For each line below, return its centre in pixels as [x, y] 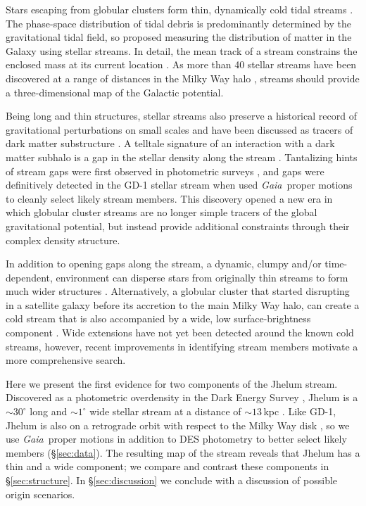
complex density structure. [63, 240]
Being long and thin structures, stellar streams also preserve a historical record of [181, 116]
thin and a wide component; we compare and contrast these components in [168, 466]
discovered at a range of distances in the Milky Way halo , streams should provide [183, 78]
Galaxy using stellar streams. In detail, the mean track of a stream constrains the [182, 50]
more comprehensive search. [66, 360]
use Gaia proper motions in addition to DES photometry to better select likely [176, 439]
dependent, [29, 277]
